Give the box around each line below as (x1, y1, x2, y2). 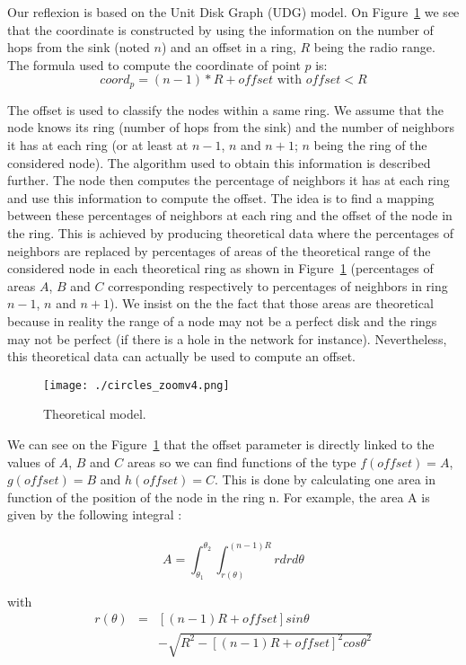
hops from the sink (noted (7, 38, 150, 57)
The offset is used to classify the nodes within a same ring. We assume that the (7, 100, 444, 119)
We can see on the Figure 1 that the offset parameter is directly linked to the (7, 434, 435, 453)
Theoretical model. (43, 404, 146, 423)
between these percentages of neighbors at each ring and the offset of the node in (7, 206, 453, 225)
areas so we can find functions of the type (127, 452, 356, 471)
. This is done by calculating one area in (215, 470, 435, 489)
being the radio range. (313, 38, 435, 57)
